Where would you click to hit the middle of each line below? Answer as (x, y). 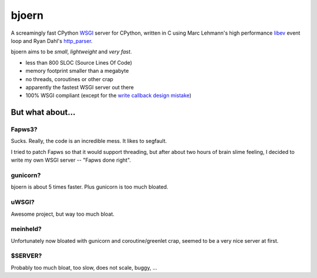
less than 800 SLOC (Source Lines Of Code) (79, 62)
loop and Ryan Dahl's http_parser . (52, 41)
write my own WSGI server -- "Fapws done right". (71, 160)
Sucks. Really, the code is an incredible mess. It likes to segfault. (89, 141)
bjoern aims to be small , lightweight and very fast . (71, 52)
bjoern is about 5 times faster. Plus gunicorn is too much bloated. (90, 187)
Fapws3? (24, 129)
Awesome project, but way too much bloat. (63, 214)
